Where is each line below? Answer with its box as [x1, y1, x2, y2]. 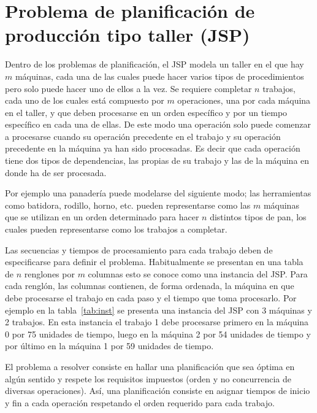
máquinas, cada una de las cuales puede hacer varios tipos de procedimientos [15, 69, 304, 82]
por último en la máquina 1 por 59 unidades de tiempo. [5, 339, 214, 352]
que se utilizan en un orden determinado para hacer [5, 210, 199, 223]
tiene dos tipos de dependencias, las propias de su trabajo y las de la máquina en [5, 154, 310, 167]
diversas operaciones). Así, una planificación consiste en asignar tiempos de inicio [5, 384, 310, 397]
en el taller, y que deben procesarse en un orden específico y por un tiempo [5, 106, 288, 118]
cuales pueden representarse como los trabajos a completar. [5, 223, 227, 236]
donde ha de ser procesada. [5, 166, 107, 179]
